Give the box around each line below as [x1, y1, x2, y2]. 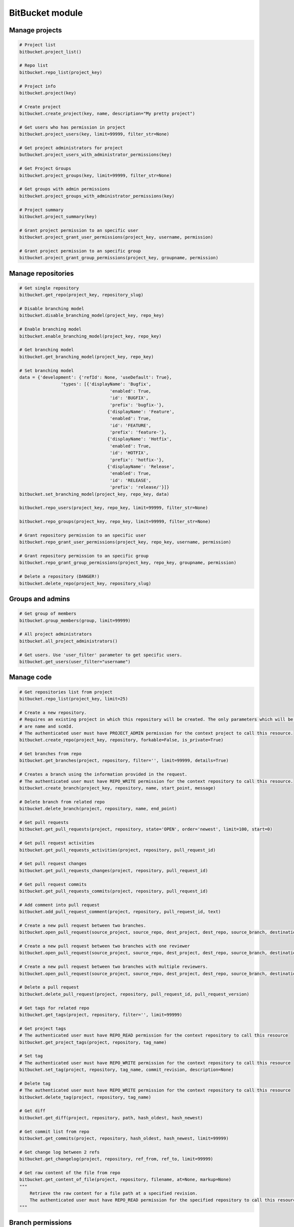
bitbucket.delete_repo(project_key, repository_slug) [19, 581, 151, 586]
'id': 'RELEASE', [109, 478, 151, 483]
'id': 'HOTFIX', [109, 450, 149, 456]
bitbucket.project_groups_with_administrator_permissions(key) [19, 193, 175, 199]
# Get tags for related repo [19, 1005, 90, 1011]
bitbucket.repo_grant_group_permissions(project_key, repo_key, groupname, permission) [19, 560, 237, 565]
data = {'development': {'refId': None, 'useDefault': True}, [19, 374, 172, 380]
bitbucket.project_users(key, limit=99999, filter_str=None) [19, 132, 170, 137]
